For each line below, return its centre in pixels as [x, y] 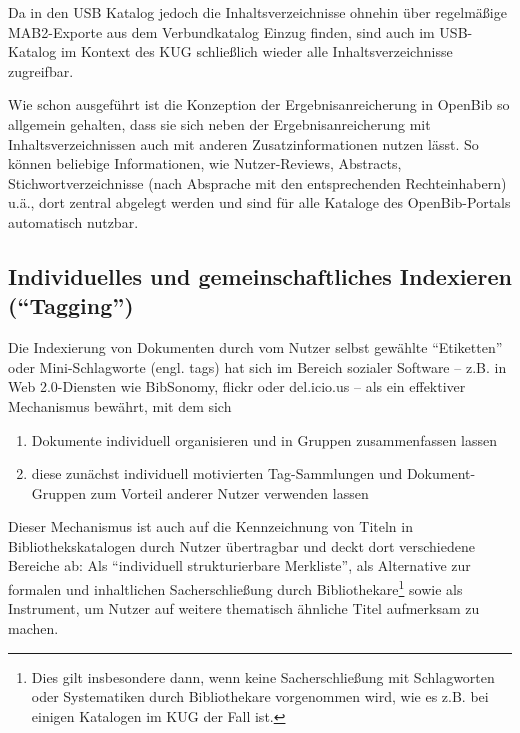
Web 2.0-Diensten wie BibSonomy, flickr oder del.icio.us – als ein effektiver [237, 386]
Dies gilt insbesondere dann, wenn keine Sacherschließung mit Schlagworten [263, 676]
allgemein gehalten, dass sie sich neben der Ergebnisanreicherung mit [219, 123]
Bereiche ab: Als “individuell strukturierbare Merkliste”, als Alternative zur [239, 565]
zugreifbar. [41, 70]
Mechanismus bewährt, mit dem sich [120, 405]
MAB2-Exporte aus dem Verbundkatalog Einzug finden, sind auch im [221, 31]
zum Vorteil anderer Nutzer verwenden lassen [229, 492]
